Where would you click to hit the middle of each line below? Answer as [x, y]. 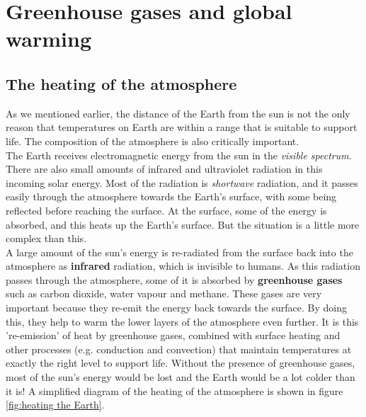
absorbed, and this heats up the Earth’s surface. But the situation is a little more [183, 224]
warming [49, 39]
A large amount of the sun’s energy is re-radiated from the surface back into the [179, 252]
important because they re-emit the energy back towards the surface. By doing [177, 308]
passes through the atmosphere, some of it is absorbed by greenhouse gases [174, 279]
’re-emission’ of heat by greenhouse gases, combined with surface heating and [173, 335]
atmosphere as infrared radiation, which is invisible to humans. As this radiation [183, 266]
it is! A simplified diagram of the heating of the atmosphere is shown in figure [175, 390]
